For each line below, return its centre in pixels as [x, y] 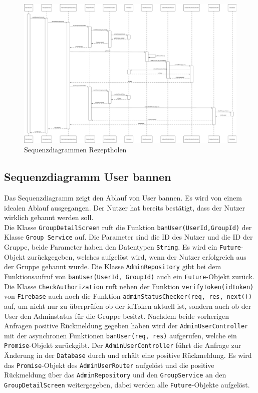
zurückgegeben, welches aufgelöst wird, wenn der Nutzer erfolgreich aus [137, 256]
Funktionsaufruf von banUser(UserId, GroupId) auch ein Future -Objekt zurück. [129, 276]
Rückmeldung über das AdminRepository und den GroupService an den [115, 375]
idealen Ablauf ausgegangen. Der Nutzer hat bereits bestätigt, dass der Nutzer [125, 207]
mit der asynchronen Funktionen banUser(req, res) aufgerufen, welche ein [120, 335]
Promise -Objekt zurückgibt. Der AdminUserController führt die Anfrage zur [123, 345]
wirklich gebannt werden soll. [49, 217]
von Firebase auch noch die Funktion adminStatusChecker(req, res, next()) [128, 296]
